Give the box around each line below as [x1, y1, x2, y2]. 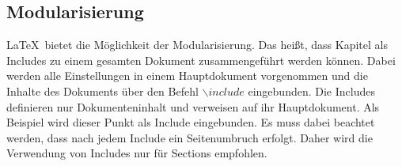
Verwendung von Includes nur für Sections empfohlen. [6, 145, 267, 161]
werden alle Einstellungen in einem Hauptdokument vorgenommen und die [6, 67, 368, 84]
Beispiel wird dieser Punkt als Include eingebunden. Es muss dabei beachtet [6, 114, 375, 130]
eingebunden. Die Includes [248, 82, 375, 99]
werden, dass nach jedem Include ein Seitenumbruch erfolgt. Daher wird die [6, 129, 373, 145]
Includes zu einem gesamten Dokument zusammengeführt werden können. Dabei [6, 51, 396, 68]
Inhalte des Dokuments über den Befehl [6, 82, 199, 99]
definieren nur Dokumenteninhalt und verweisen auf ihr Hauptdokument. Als [6, 98, 380, 115]
